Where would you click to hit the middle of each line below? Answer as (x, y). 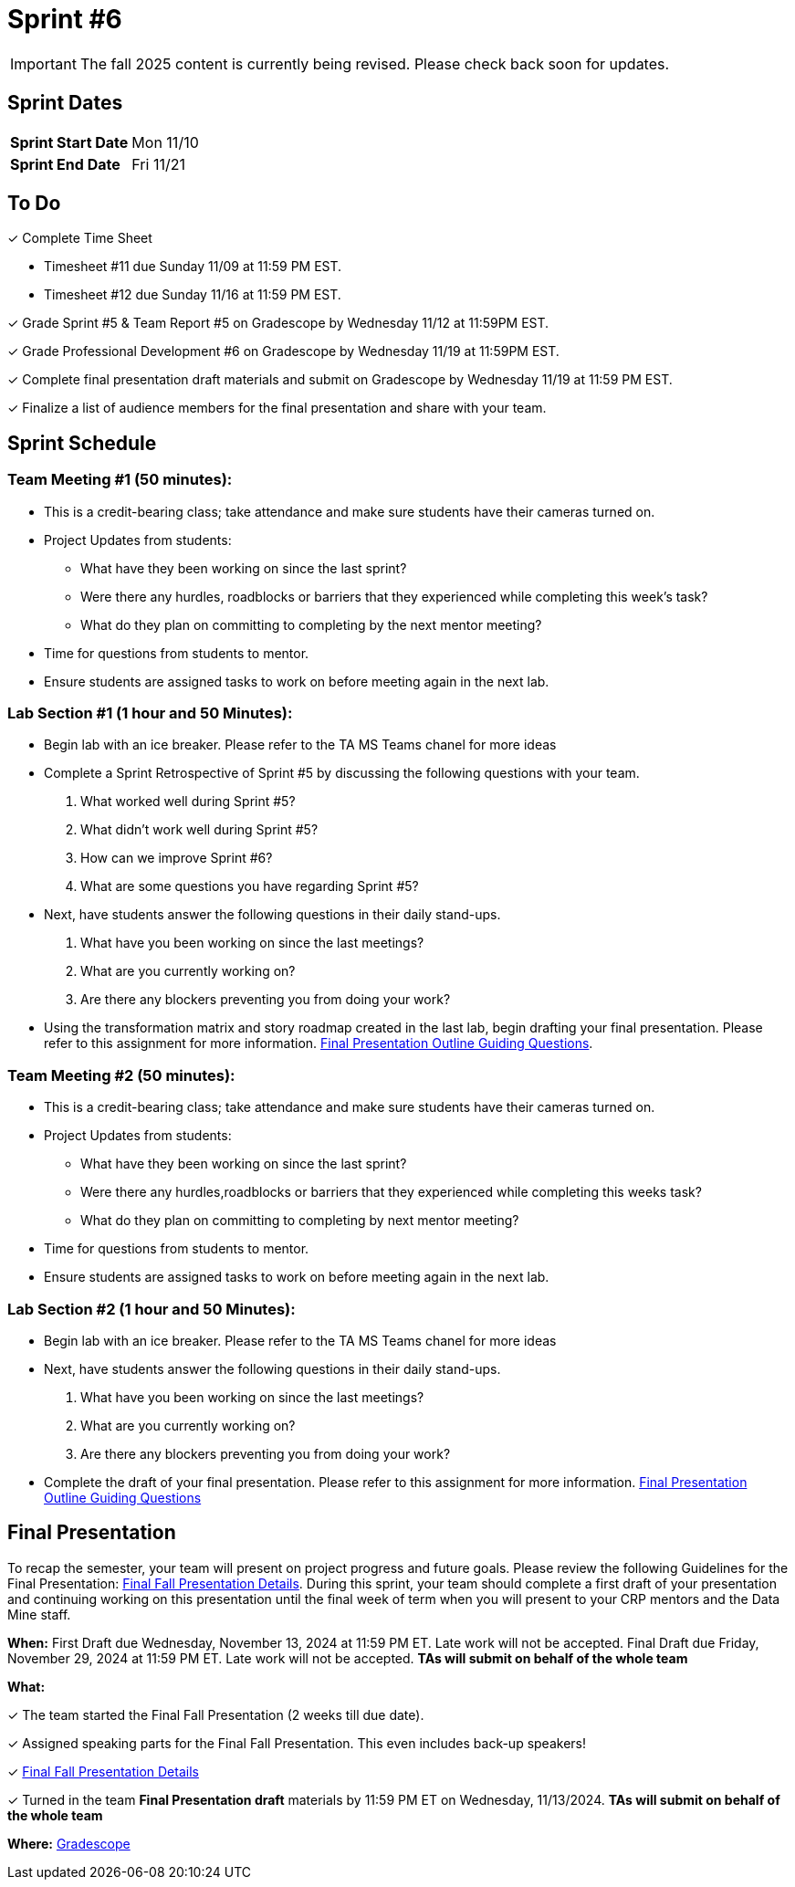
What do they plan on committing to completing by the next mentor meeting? (311, 624)
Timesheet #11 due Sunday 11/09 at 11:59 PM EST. (193, 267)
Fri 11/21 (158, 164)
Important (43, 63)
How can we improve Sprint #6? (177, 858)
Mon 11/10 (165, 142)
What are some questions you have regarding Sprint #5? (250, 886)
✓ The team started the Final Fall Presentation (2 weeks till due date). (216, 1714)
